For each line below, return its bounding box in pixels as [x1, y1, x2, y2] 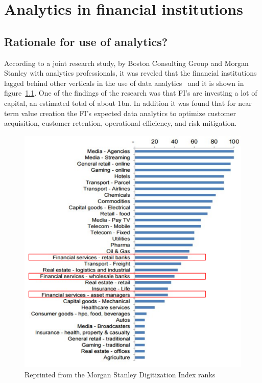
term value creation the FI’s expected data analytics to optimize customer [4, 107, 236, 118]
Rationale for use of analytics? [4, 33, 168, 49]
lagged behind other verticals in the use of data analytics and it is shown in [4, 77, 244, 88]
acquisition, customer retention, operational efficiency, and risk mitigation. [4, 118, 237, 128]
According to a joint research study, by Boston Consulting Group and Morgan [4, 57, 249, 68]
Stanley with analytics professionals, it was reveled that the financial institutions [4, 67, 257, 78]
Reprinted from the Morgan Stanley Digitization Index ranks [25, 369, 216, 379]
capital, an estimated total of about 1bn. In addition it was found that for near [4, 97, 252, 108]
